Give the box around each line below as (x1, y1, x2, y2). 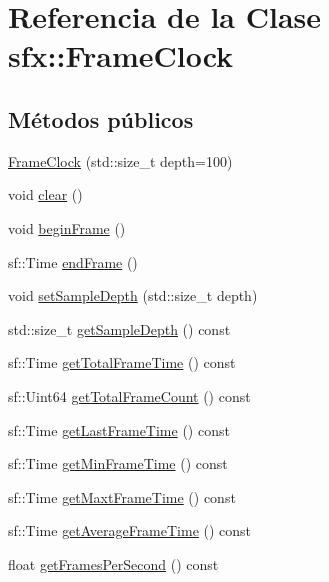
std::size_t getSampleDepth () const (8, 318, 231, 339)
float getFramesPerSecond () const (8, 553, 219, 574)
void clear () (8, 184, 83, 205)
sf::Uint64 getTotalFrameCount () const (8, 385, 251, 406)
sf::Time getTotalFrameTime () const (8, 352, 236, 373)
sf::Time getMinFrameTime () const (8, 453, 228, 474)
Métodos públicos (8, 103, 194, 134)
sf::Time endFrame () (8, 251, 138, 272)
